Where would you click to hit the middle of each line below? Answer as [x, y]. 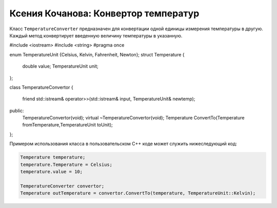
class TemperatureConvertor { [42, 87]
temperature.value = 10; [52, 172]
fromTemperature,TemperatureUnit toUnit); [67, 125]
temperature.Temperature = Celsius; [66, 164]
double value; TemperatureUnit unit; [60, 66]
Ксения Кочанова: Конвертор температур [104, 13]
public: [17, 111]
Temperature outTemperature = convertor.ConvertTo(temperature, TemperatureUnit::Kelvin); [138, 193]
